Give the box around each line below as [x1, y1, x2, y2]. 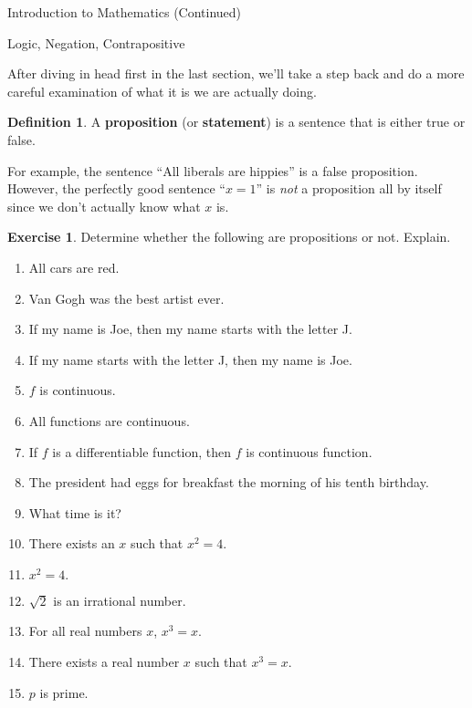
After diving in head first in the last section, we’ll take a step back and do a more [7, 64, 465, 83]
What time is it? [28, 503, 121, 522]
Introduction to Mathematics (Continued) [7, 3, 242, 21]
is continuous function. [246, 442, 372, 461]
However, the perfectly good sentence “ [7, 179, 226, 198]
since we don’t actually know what [7, 196, 201, 215]
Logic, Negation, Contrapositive [7, 33, 185, 52]
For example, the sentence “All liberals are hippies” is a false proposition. [7, 161, 418, 180]
